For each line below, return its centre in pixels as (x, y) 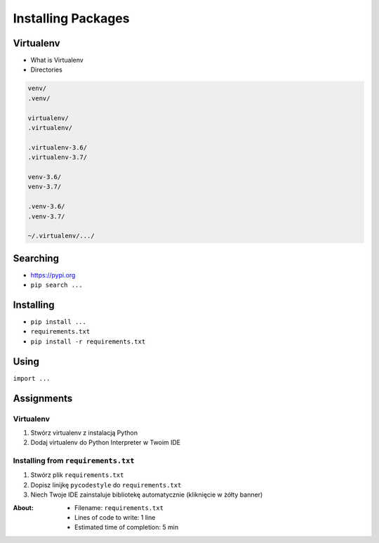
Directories (46, 70)
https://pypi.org (53, 275)
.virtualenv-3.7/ (58, 157)
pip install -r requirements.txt (88, 341)
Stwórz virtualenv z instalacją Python (84, 433)
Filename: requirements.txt (119, 508)
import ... (32, 378)
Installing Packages (71, 18)
